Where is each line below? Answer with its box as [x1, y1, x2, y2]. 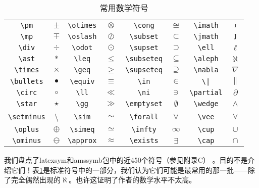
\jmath [193, 32, 219, 40]
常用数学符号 [99, 2, 148, 14]
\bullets [10, 77, 43, 85]
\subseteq [125, 55, 163, 63]
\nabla [193, 66, 219, 74]
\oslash [68, 32, 97, 40]
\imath [193, 21, 219, 29]
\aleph [193, 55, 219, 63]
